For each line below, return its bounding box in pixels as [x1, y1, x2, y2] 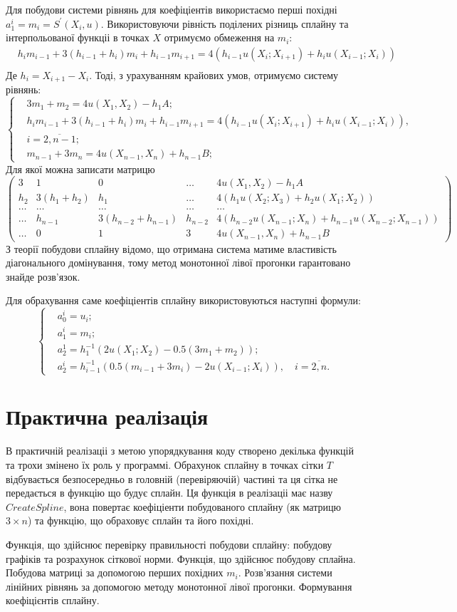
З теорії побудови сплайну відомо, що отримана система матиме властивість [6, 241, 337, 256]
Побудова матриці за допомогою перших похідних [6, 565, 224, 580]
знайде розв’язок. [6, 269, 80, 284]
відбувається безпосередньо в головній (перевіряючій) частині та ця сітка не [6, 471, 338, 486]
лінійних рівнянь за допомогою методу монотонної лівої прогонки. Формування [6, 579, 352, 593]
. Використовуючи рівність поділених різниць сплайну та [100, 16, 349, 31]
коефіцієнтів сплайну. [6, 593, 100, 608]
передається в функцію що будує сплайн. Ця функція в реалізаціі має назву [6, 485, 333, 500]
